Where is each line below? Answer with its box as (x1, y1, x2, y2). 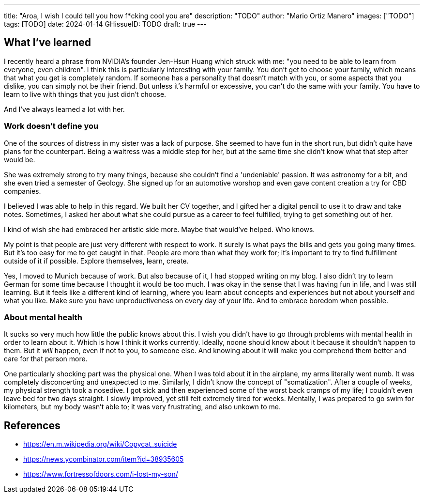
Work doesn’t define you (4, 121, 99, 131)
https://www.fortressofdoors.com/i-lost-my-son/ (23, 470, 178, 479)
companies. (4, 186, 41, 195)
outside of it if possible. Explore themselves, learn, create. (4, 256, 189, 265)
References (4, 419, 61, 432)
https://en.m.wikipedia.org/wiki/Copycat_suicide (23, 440, 177, 449)
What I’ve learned (4, 36, 91, 49)
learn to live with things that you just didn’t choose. (4, 90, 167, 98)
